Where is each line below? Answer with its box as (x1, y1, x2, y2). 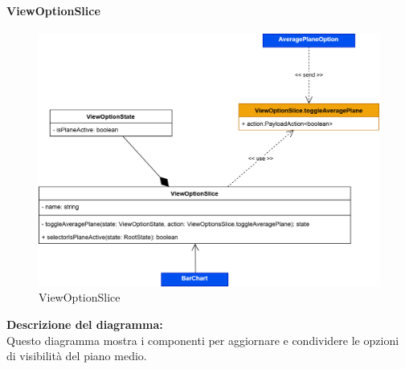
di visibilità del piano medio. (6, 347, 147, 364)
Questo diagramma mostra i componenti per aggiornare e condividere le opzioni (6, 331, 399, 348)
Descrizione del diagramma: (6, 316, 163, 333)
